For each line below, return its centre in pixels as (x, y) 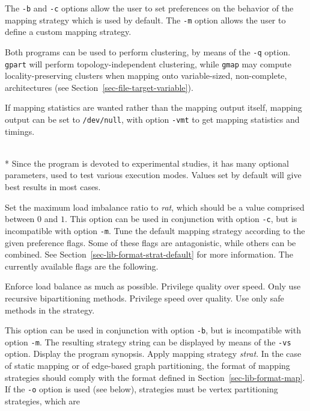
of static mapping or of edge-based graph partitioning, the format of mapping (147, 365)
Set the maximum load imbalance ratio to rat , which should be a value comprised (155, 207)
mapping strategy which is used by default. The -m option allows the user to (145, 20)
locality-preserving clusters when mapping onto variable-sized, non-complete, (146, 76)
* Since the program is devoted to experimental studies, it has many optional (147, 163)
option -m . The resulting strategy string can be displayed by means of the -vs (148, 341)
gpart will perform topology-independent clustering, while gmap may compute (148, 63)
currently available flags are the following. (82, 266)
